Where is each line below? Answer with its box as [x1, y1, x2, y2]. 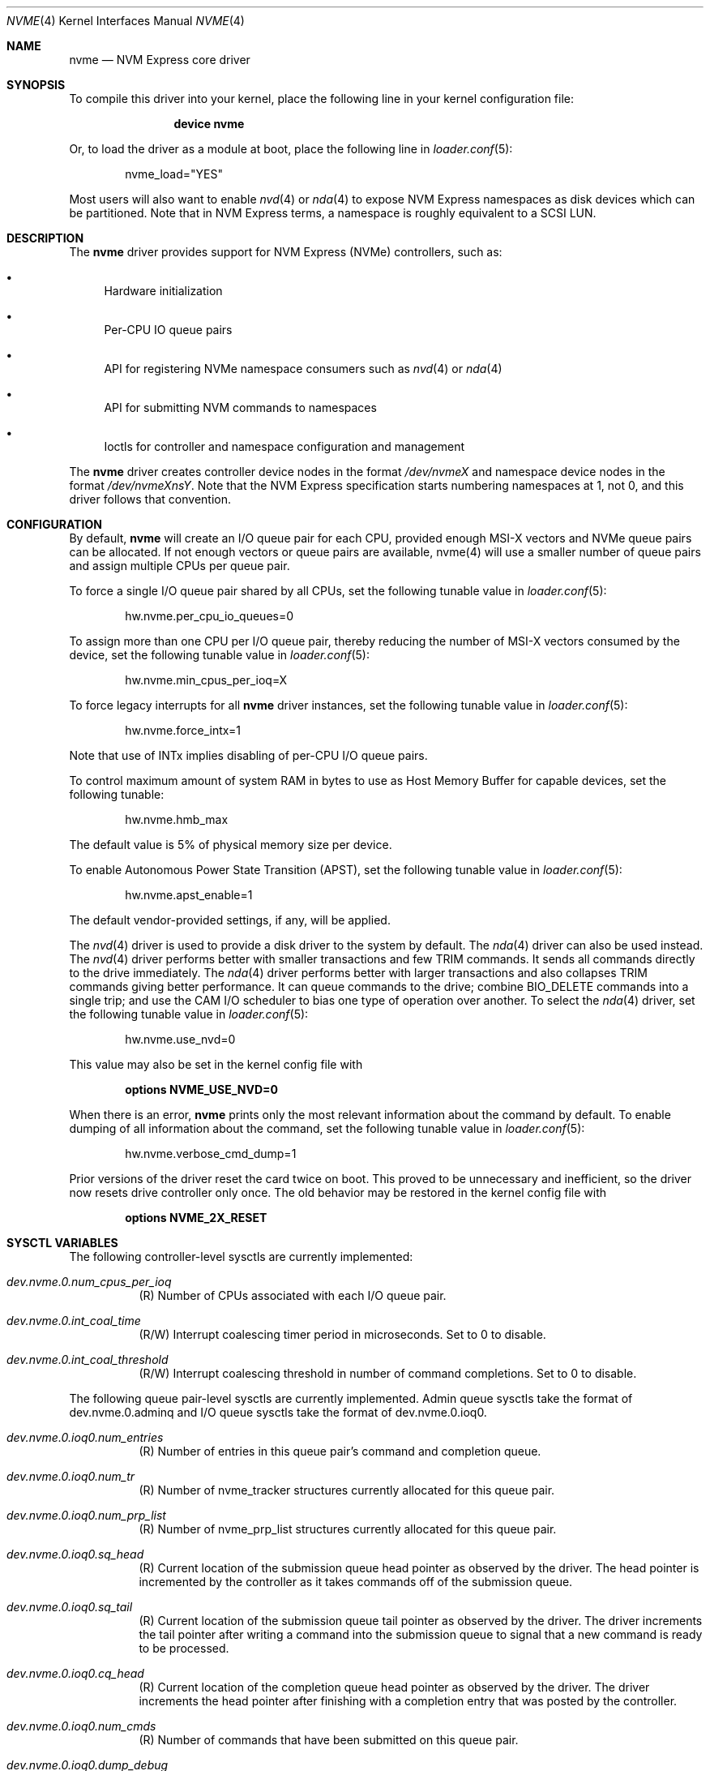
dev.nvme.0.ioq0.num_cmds [6, 1719, 156, 1733]
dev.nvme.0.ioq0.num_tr [6, 1469, 135, 1483]
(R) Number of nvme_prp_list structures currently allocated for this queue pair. [139, 1522, 557, 1536]
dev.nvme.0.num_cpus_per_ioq [6, 1275, 172, 1289]
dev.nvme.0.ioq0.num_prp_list [6, 1508, 166, 1522]
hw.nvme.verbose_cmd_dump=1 [125, 1147, 297, 1160]
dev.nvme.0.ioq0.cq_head [6, 1666, 144, 1680]
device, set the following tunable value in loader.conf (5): [69, 648, 370, 662]
